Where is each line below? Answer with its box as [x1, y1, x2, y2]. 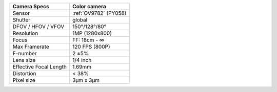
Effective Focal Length [12, 63, 67, 70]
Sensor [12, 10, 30, 16]
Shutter [12, 16, 31, 23]
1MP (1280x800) [72, 30, 112, 37]
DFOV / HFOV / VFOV [12, 23, 65, 30]
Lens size [12, 57, 36, 63]
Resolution [12, 30, 38, 37]
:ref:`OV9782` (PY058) [72, 10, 127, 16]
